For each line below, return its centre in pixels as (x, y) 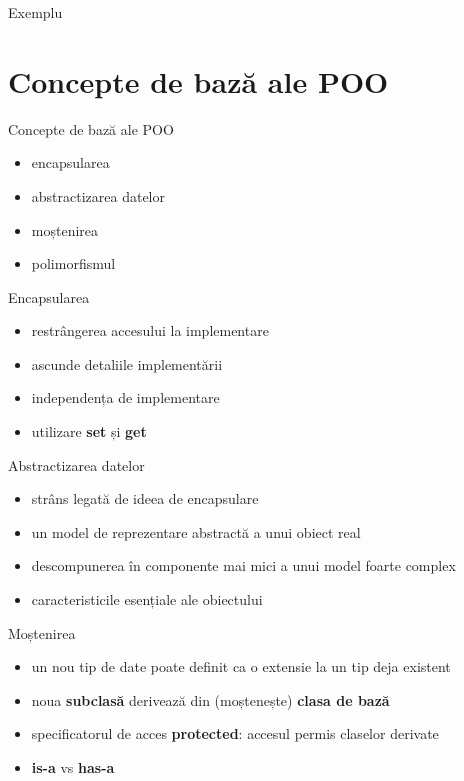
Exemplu (35, 12)
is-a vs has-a (73, 767)
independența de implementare (125, 397)
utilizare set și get (89, 431)
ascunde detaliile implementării (127, 363)
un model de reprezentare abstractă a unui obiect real (196, 531)
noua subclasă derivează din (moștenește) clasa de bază (210, 699)
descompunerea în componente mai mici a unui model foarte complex (243, 565)
